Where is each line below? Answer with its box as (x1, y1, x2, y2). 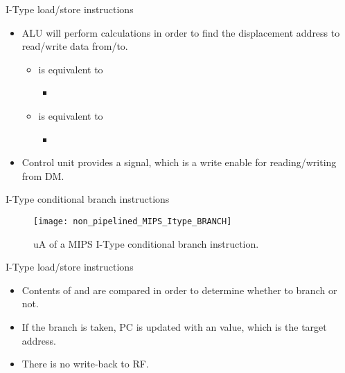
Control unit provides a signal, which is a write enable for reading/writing (21, 155, 337, 170)
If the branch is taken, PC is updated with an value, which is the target (21, 319, 327, 334)
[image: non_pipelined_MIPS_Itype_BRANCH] (33, 216, 232, 226)
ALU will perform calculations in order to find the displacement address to (21, 25, 340, 39)
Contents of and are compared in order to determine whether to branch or (21, 282, 337, 297)
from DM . (21, 168, 64, 183)
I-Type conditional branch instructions (6, 192, 170, 206)
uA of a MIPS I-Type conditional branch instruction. (33, 236, 259, 251)
